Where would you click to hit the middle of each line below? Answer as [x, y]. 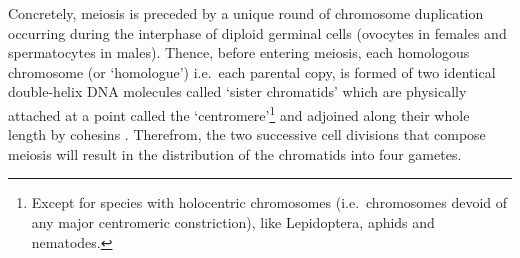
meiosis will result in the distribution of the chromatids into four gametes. [235, 153]
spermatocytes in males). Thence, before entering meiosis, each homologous [239, 52]
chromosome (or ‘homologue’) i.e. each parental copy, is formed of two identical [252, 71]
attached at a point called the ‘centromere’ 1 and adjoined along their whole [239, 113]
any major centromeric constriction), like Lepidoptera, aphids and [233, 222]
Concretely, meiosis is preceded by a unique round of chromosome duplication [246, 13]
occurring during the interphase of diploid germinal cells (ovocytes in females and [257, 32]
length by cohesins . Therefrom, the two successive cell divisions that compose [247, 134]
